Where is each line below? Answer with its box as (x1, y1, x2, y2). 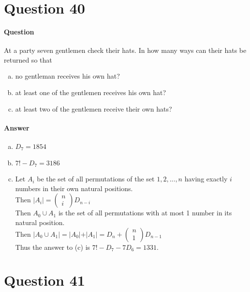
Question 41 (4, 270, 85, 290)
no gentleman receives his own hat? (15, 71, 120, 81)
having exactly (184, 174, 228, 184)
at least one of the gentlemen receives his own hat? (15, 87, 166, 97)
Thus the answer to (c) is (15, 242, 90, 252)
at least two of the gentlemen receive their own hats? (15, 103, 172, 114)
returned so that (4, 54, 52, 65)
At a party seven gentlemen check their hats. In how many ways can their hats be (4, 45, 247, 55)
